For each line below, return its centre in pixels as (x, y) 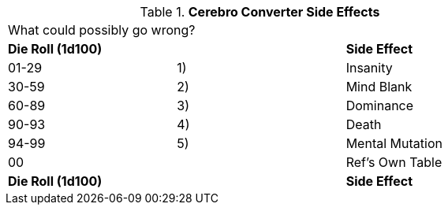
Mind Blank (379, 87)
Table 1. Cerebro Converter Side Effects (260, 12)
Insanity (369, 68)
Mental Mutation (394, 143)
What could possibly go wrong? (102, 30)
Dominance (380, 105)
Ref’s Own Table (394, 162)
